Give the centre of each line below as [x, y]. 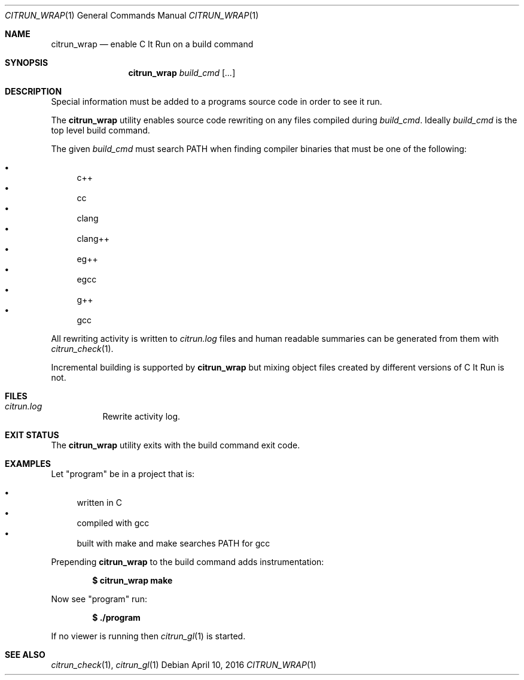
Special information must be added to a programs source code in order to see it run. [217, 101]
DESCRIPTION [33, 91]
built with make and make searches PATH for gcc [173, 543]
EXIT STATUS [32, 435]
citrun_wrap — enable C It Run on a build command [152, 44]
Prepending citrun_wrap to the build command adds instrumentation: [188, 562]
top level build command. [100, 130]
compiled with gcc [113, 523]
